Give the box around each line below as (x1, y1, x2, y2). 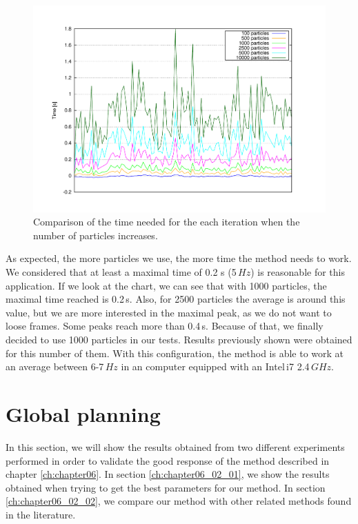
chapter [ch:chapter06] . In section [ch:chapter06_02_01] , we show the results (6, 467, 330, 481)
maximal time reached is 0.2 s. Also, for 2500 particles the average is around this (6, 292, 346, 306)
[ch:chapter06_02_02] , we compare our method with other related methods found (6, 494, 352, 508)
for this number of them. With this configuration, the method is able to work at (6, 345, 344, 360)
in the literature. (6, 507, 76, 521)
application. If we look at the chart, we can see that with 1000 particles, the (6, 278, 327, 292)
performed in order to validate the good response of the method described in (6, 453, 330, 467)
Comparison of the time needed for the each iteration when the (33, 214, 300, 229)
